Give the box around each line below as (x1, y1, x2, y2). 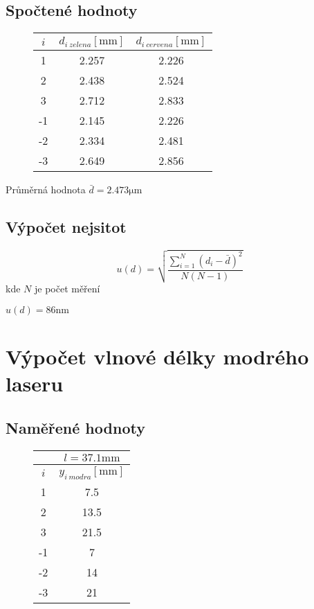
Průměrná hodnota (6, 182, 86, 197)
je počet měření (34, 281, 100, 296)
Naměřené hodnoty (6, 416, 145, 438)
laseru (6, 369, 64, 398)
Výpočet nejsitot (6, 216, 127, 238)
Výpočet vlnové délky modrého (6, 342, 309, 370)
